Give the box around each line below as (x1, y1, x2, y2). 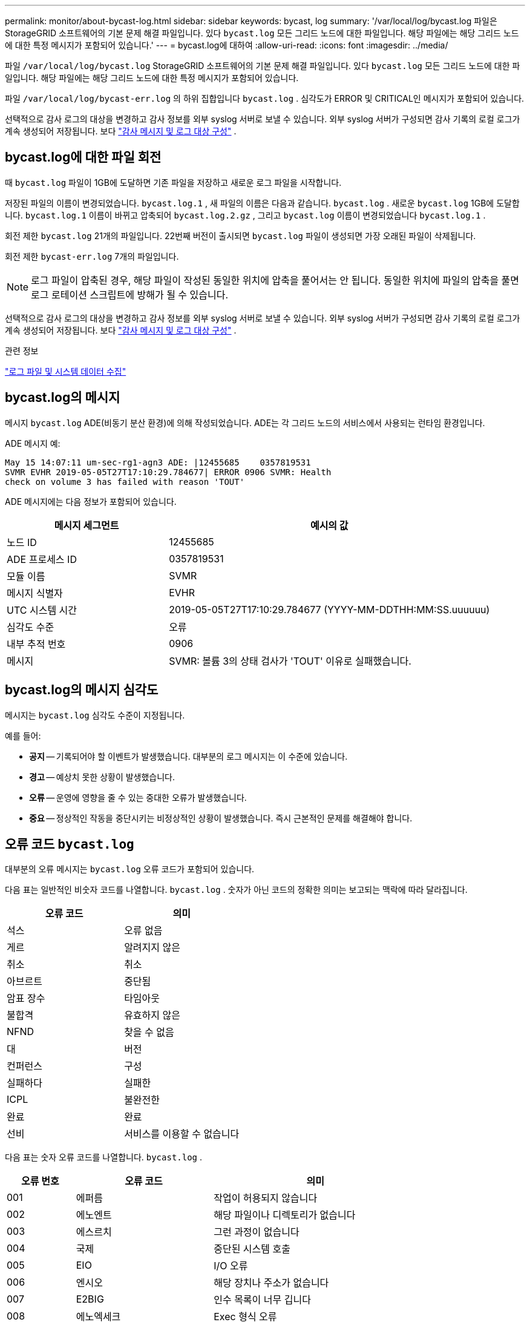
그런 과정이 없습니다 (214, 1226, 299, 1238)
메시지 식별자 (7, 587, 63, 599)
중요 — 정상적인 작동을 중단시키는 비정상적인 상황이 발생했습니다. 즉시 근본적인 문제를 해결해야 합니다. (29, 812, 413, 823)
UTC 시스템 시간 (7, 603, 77, 616)
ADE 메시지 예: (5, 438, 61, 449)
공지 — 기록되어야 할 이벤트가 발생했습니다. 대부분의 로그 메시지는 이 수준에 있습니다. (29, 751, 348, 761)
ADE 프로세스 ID (7, 553, 77, 565)
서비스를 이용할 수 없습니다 (124, 1128, 240, 1140)
